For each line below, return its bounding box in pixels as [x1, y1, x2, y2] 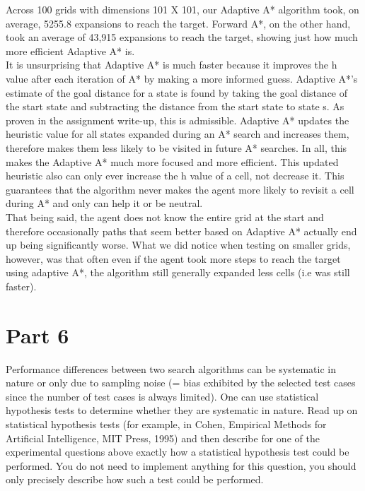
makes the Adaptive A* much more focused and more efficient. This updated [6, 154, 339, 169]
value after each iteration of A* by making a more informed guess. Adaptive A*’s [6, 71, 358, 85]
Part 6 [6, 320, 69, 349]
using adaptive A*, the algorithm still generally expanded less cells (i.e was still [6, 265, 350, 280]
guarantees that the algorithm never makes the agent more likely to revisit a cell [6, 182, 354, 196]
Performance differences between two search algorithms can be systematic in [6, 361, 336, 376]
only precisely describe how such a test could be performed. [6, 472, 264, 487]
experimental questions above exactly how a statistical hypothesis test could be [6, 444, 349, 459]
